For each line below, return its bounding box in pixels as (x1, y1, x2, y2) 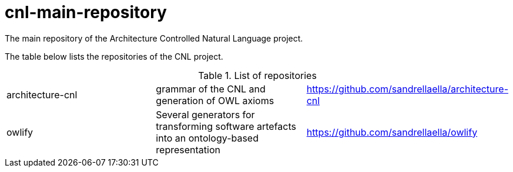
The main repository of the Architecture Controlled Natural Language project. (5, 33, 303, 43)
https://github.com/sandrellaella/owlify (306, 126, 478, 138)
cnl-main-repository (5, 2, 167, 22)
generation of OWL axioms (156, 94, 274, 106)
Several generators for (156, 108, 255, 121)
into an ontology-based (156, 132, 259, 144)
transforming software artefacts (156, 120, 296, 132)
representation (156, 143, 220, 156)
